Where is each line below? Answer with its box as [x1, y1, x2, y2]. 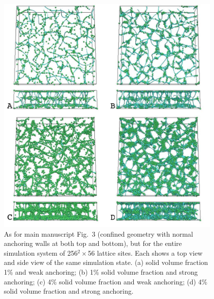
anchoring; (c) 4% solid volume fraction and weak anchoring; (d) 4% [4, 276, 208, 286]
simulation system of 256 [4, 247, 78, 258]
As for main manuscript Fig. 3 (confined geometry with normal [4, 228, 194, 239]
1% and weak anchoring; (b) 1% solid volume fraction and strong [4, 266, 198, 277]
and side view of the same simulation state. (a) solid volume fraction [4, 257, 208, 267]
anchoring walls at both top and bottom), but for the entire [4, 238, 182, 248]
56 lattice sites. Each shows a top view [88, 247, 203, 258]
